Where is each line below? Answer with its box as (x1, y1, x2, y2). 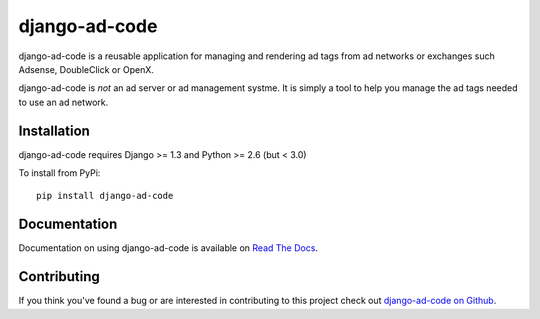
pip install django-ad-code (36, 190, 174, 202)
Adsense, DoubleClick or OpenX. (18, 63, 155, 75)
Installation (18, 122, 90, 139)
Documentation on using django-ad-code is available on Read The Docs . (18, 242, 319, 254)
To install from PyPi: (18, 167, 101, 179)
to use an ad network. (18, 96, 109, 108)
